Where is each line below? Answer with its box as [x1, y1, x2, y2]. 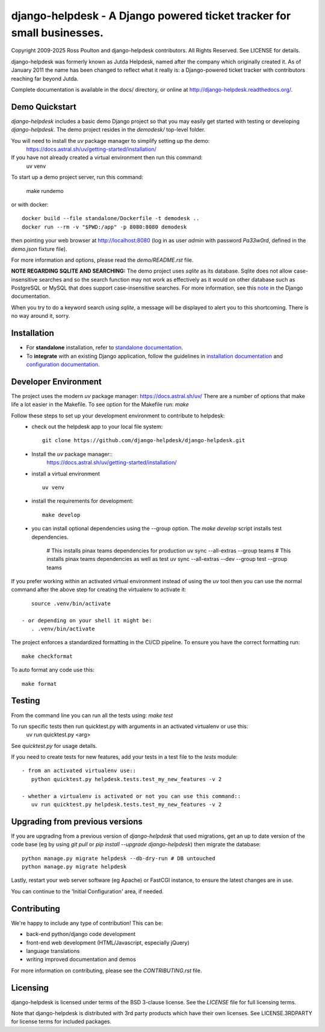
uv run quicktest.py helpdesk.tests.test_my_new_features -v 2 [31, 801, 222, 808]
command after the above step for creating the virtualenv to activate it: [11, 586, 187, 594]
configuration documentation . [26, 361, 100, 368]
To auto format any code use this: [11, 666, 94, 674]
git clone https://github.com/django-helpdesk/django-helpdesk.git [42, 437, 246, 444]
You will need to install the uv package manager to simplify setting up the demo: [11, 137, 210, 144]
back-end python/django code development [26, 931, 135, 938]
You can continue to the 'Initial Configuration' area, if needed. [11, 887, 164, 895]
